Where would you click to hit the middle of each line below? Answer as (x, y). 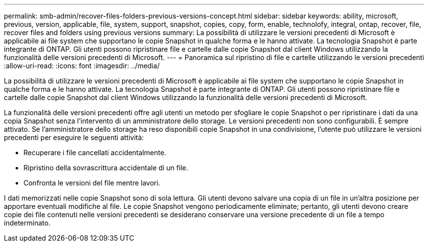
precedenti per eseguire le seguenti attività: (74, 137)
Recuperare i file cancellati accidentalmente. (95, 153)
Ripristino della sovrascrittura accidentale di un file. (106, 168)
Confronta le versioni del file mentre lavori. (92, 183)
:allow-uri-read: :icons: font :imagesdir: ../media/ (82, 66)
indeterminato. (27, 223)
